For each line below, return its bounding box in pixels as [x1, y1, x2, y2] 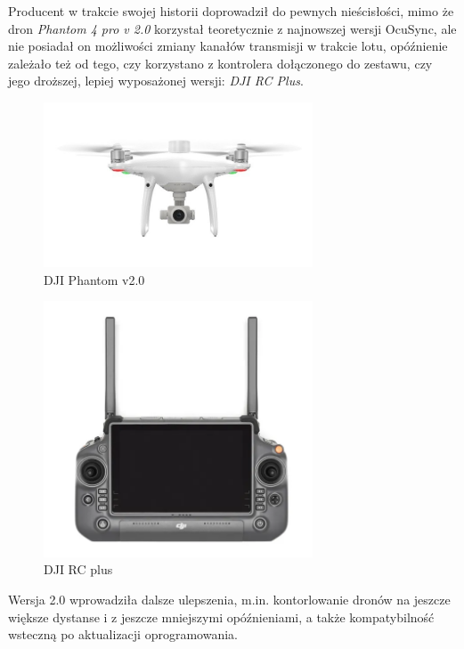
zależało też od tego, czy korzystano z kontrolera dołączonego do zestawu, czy [8, 53, 433, 72]
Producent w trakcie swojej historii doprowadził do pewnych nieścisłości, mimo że [8, 2, 454, 20]
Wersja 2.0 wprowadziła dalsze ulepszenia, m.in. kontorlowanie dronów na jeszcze [8, 589, 451, 608]
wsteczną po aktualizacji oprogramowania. [8, 625, 238, 644]
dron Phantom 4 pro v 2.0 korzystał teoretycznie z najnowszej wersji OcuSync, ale [8, 19, 457, 37]
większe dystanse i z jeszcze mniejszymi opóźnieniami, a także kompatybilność [8, 607, 435, 626]
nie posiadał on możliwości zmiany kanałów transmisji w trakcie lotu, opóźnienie [8, 37, 448, 55]
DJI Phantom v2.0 [44, 270, 145, 288]
